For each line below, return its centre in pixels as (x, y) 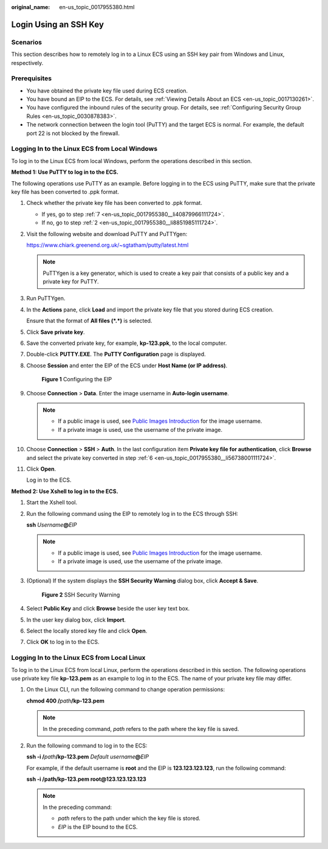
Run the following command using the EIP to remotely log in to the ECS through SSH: (132, 513)
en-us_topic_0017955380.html (97, 7)
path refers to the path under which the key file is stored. (129, 819)
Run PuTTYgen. (46, 299)
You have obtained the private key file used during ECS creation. (107, 91)
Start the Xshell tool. (52, 502)
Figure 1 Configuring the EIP (77, 379)
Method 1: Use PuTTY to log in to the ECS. (65, 172)
